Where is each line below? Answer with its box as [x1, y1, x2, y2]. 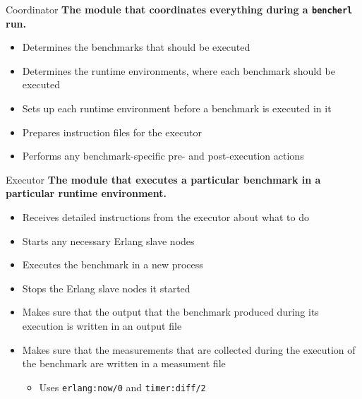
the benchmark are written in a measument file [22, 356, 226, 371]
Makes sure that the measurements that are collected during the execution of [22, 342, 356, 357]
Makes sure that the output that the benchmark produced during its [22, 304, 319, 319]
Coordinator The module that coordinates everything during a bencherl [6, 2, 353, 16]
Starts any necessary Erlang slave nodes [22, 233, 195, 248]
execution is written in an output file [22, 318, 182, 333]
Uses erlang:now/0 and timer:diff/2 [39, 379, 206, 394]
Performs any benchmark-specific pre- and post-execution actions [22, 148, 304, 163]
